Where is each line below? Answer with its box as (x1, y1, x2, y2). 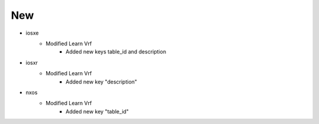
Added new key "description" (66, 78, 138, 85)
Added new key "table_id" (66, 108, 129, 115)
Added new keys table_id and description (66, 48, 167, 55)
